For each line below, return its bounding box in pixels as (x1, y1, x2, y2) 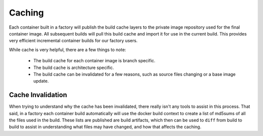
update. (33, 78, 49, 84)
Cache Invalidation (9, 91, 67, 99)
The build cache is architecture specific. (33, 65, 114, 70)
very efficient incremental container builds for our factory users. (9, 38, 138, 44)
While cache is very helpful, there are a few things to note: (9, 47, 126, 52)
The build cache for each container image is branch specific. (33, 58, 156, 64)
